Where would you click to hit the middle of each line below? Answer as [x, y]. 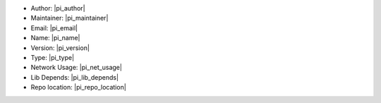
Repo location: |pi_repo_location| [78, 87]
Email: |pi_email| [54, 28]
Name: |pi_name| [55, 38]
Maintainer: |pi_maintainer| [69, 18]
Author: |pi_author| [58, 8]
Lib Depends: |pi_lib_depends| [75, 77]
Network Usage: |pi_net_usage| [77, 68]
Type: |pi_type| [52, 57]
